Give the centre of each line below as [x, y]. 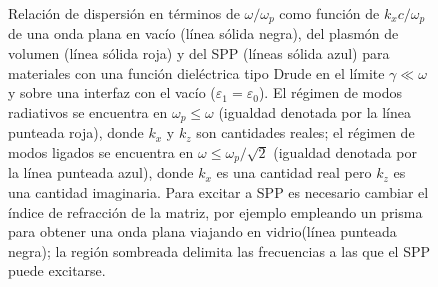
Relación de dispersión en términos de [124, 13]
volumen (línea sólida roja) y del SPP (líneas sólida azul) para [199, 53]
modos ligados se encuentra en [101, 151]
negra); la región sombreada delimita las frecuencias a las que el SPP [219, 250]
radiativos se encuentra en [88, 111]
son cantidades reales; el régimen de [305, 132]
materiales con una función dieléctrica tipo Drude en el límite [196, 72]
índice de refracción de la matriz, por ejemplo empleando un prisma [215, 211]
